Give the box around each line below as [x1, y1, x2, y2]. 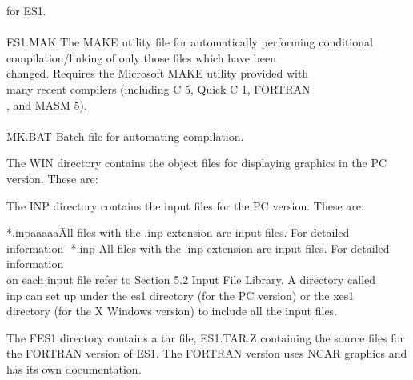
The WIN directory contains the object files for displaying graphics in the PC [6, 154, 387, 171]
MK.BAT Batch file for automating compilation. [6, 127, 244, 144]
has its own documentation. [6, 360, 142, 377]
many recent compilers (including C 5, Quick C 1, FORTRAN [6, 80, 311, 97]
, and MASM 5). [6, 96, 87, 113]
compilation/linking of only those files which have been [6, 49, 276, 66]
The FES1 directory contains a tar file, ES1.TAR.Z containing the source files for [6, 329, 405, 346]
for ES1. [6, 2, 46, 18]
